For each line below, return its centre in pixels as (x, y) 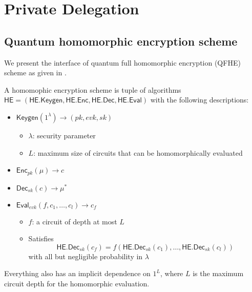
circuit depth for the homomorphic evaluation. (77, 283)
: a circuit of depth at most (75, 221)
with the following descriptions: (199, 100)
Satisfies (41, 238)
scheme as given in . (35, 72)
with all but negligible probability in (86, 256)
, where (172, 273)
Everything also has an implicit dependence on (77, 273)
